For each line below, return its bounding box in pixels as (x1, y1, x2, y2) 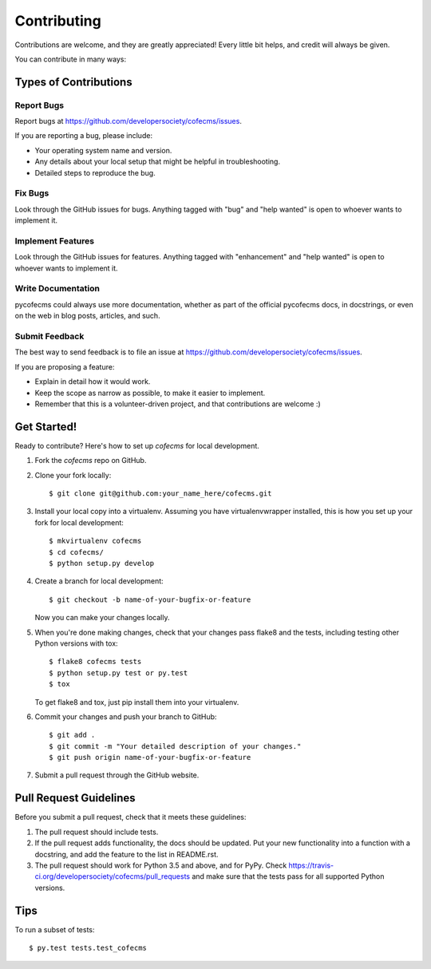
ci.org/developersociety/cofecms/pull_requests (34, 872, 191, 881)
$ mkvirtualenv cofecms (49, 536, 142, 546)
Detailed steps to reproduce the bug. (34, 168, 156, 177)
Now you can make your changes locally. (34, 613, 170, 623)
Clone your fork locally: (34, 470, 112, 480)
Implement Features (14, 235, 95, 247)
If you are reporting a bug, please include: (14, 131, 153, 140)
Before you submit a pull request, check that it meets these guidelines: (14, 813, 247, 822)
